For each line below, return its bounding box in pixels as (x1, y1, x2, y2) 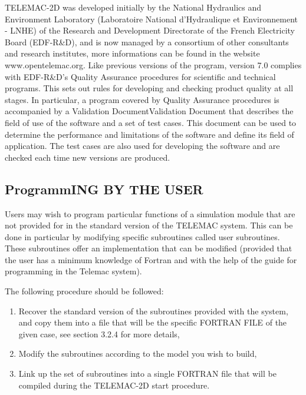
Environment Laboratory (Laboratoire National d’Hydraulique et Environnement (5, 12, 298, 25)
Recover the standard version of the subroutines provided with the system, (18, 304, 288, 317)
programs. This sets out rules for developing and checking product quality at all (5, 82, 294, 94)
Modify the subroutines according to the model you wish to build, (18, 347, 257, 360)
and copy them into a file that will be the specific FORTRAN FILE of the (18, 316, 287, 328)
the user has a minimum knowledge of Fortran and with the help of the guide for (5, 253, 297, 265)
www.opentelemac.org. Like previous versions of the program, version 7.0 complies (5, 58, 302, 71)
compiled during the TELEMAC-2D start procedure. (18, 379, 210, 391)
